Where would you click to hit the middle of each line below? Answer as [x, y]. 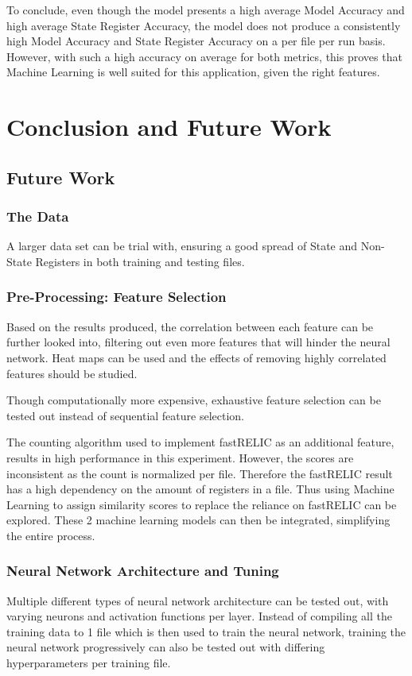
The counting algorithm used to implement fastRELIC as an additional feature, [200, 442]
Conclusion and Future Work [169, 127]
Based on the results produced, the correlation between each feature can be [190, 326]
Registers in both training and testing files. [140, 261]
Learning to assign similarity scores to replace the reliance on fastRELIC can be [202, 504]
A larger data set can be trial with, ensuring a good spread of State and [182, 246]
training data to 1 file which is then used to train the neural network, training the [206, 631]
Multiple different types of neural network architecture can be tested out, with [198, 600]
